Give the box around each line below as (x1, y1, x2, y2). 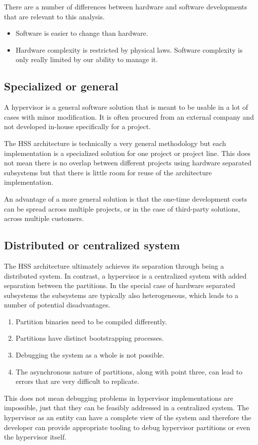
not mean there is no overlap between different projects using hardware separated (4, 157, 252, 168)
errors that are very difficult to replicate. (15, 376, 139, 386)
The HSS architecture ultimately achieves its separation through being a (4, 260, 224, 271)
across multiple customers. (4, 213, 84, 223)
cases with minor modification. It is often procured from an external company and (4, 111, 254, 122)
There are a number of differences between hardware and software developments (4, 1, 248, 11)
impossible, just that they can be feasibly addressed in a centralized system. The (4, 402, 249, 413)
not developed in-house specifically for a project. (4, 121, 151, 132)
